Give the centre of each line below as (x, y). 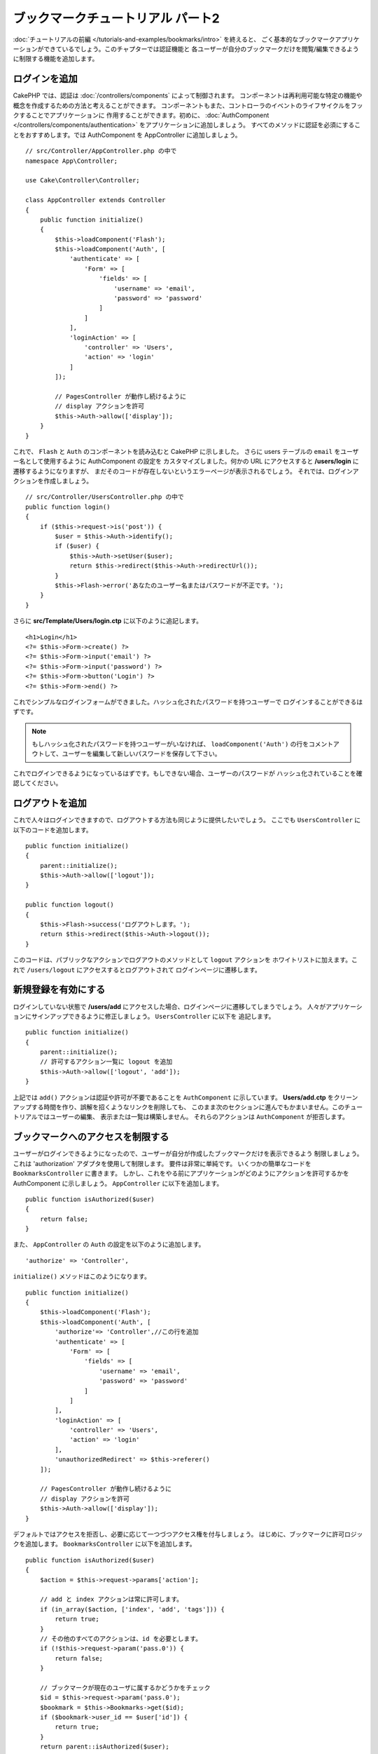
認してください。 (37, 783)
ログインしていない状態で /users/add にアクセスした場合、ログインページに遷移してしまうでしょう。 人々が (169, 1006)
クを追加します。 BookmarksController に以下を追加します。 (104, 1544)
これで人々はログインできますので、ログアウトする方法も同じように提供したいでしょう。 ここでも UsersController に (187, 820)
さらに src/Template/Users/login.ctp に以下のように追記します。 (108, 621)
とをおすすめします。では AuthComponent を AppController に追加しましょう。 (127, 135)
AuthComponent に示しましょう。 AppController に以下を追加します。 (118, 1183)
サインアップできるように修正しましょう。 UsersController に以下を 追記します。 (153, 1016)
